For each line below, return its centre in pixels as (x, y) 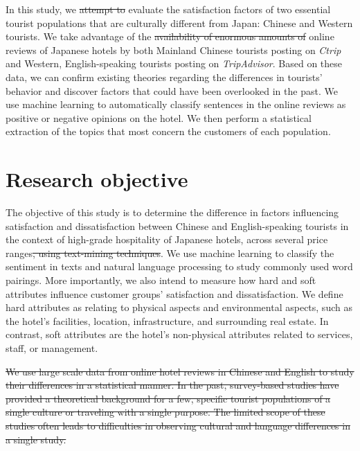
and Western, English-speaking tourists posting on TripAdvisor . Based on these (174, 63)
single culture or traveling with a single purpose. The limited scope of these (165, 412)
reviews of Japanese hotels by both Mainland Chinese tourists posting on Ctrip (173, 50)
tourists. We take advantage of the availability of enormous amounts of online (170, 36)
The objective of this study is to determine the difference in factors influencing (172, 212)
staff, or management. (52, 348)
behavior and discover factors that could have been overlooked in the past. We (172, 90)
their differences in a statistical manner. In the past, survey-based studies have (172, 385)
